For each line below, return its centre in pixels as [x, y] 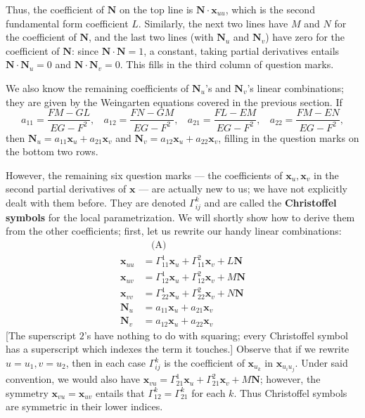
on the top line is [156, 9]
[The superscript [41, 335]
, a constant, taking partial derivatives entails [242, 50]
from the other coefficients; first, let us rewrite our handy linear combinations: [174, 231]
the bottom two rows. [52, 151]
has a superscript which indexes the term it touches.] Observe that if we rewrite [178, 349]
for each [209, 392]
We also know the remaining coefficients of [97, 87]
